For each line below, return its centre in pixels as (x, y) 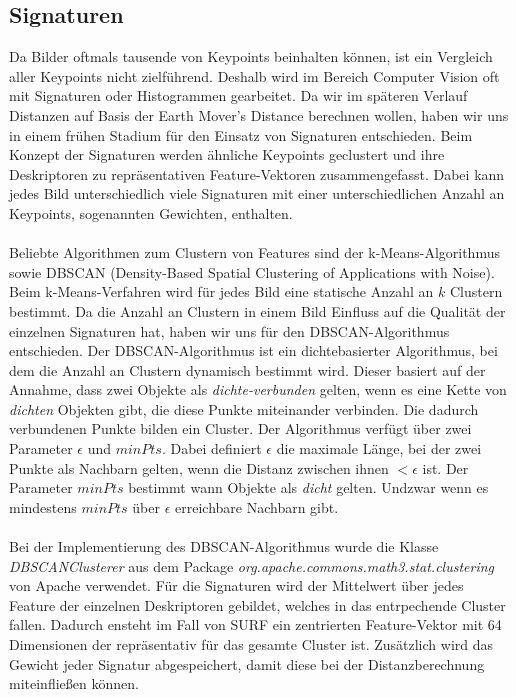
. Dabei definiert (211, 448)
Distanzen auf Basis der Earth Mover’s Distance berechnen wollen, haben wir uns (259, 114)
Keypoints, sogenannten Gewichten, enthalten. (151, 212)
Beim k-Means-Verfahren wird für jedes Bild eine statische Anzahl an (221, 291)
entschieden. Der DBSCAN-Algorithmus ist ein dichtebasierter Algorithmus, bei (253, 350)
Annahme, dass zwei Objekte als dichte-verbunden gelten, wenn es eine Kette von (258, 389)
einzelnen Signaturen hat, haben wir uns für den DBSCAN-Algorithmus (229, 330)
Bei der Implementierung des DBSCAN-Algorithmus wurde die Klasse (224, 546)
